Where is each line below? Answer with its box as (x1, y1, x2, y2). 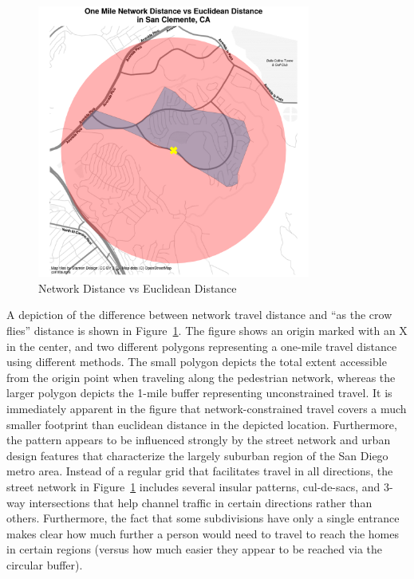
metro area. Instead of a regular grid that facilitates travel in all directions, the (6, 463, 393, 479)
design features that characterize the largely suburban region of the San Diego (6, 447, 388, 463)
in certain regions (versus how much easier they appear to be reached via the (6, 541, 383, 557)
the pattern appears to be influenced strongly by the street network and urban (6, 431, 391, 448)
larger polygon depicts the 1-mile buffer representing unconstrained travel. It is (6, 384, 392, 401)
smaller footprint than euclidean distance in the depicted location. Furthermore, (6, 416, 397, 432)
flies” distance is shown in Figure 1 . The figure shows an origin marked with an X (6, 321, 408, 338)
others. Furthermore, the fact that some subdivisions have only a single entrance (6, 510, 400, 526)
